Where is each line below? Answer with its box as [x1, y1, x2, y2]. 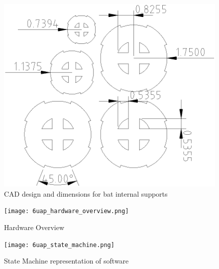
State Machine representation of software [4, 256, 129, 266]
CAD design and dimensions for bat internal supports [4, 188, 168, 199]
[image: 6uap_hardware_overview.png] [4, 208, 129, 215]
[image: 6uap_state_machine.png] [4, 241, 114, 249]
